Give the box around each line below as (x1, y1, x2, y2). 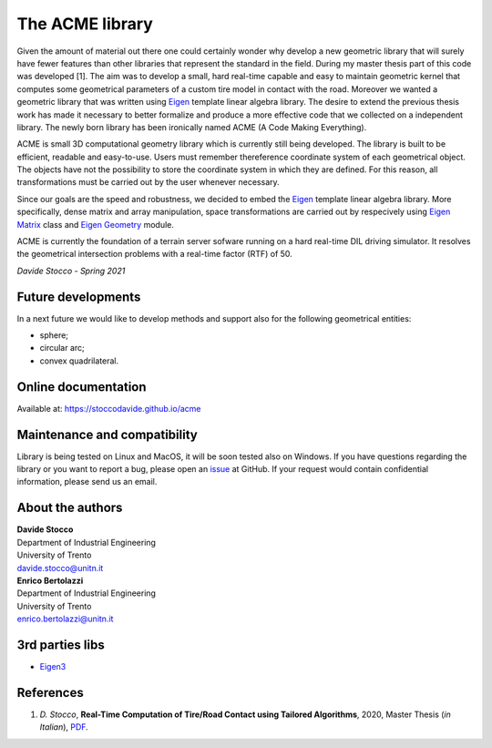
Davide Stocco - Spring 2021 (16, 265, 126, 276)
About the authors (16, 500, 123, 516)
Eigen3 (39, 661, 67, 672)
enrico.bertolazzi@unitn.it (16, 613, 114, 624)
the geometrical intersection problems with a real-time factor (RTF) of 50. (16, 249, 293, 260)
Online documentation (16, 379, 147, 394)
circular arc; (39, 343, 86, 354)
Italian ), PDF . (39, 722, 88, 733)
